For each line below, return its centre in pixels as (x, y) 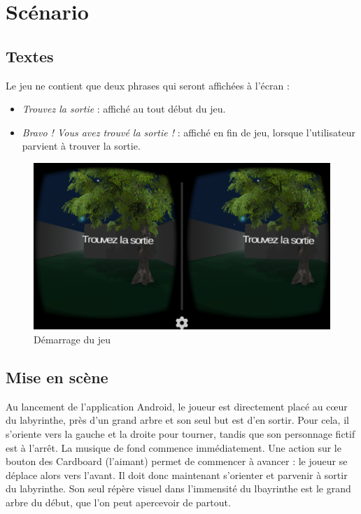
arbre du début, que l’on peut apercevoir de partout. (118, 502)
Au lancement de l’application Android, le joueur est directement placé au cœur (177, 406)
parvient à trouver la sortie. (81, 146)
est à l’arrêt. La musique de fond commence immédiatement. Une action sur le (174, 447)
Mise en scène (57, 377)
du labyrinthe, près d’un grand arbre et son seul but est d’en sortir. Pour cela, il (177, 420)
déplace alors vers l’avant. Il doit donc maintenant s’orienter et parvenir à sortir (177, 474)
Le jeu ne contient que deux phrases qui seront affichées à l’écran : (148, 85)
